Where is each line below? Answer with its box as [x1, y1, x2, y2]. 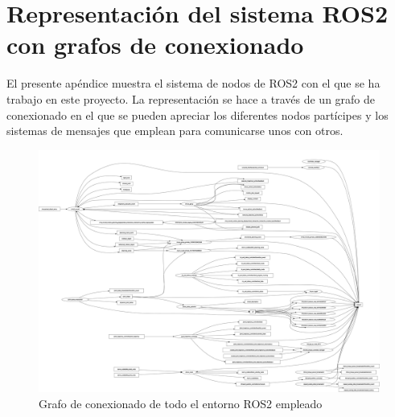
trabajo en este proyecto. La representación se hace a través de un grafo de [6, 90, 376, 107]
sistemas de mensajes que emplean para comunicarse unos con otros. [6, 122, 344, 139]
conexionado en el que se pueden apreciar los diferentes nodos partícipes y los [6, 106, 389, 123]
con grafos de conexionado [6, 28, 304, 61]
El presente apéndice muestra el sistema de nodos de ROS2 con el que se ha [6, 75, 381, 92]
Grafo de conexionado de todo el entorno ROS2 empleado [39, 395, 323, 411]
